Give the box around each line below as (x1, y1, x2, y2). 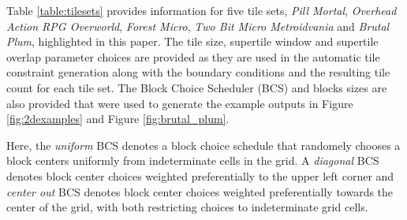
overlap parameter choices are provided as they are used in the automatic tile (6, 48, 380, 65)
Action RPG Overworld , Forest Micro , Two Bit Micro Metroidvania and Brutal (6, 17, 390, 34)
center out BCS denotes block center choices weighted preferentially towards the (6, 183, 394, 199)
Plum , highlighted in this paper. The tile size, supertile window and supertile (6, 33, 379, 50)
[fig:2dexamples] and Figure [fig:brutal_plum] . (6, 110, 230, 127)
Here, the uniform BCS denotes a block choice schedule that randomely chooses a (6, 136, 401, 153)
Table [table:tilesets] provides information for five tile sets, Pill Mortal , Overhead (6, 2, 397, 18)
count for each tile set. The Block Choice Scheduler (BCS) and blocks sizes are (6, 79, 387, 95)
